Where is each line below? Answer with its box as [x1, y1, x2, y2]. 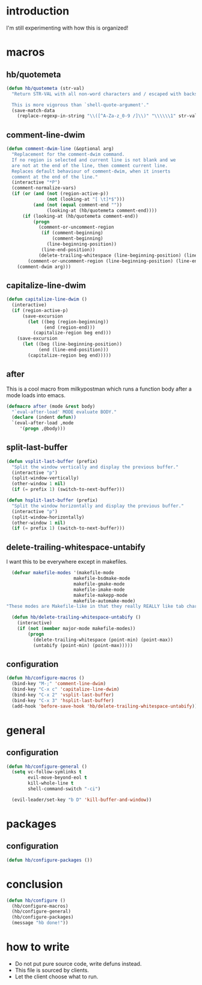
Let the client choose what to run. [14, 973, 99, 980]
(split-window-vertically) [11, 475, 79, 481]
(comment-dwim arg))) [17, 264, 71, 270]
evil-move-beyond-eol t [28, 774, 87, 781]
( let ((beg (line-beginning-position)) [22, 341, 122, 348]
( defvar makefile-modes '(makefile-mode [11, 570, 114, 576]
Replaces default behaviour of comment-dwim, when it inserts [11, 168, 171, 174]
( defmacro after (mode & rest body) [6, 403, 96, 409]
